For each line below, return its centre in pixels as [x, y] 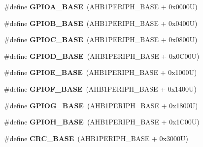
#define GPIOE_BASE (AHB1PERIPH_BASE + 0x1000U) [101, 72]
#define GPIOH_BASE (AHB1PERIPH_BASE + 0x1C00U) [102, 122]
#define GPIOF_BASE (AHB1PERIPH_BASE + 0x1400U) [101, 88]
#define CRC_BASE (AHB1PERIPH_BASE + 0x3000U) [96, 138]
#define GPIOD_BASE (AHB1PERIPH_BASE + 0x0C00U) [102, 56]
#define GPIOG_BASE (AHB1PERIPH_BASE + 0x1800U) [101, 105]
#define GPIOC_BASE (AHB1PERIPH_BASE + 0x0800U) [101, 39]
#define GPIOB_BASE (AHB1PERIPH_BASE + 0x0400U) [101, 23]
